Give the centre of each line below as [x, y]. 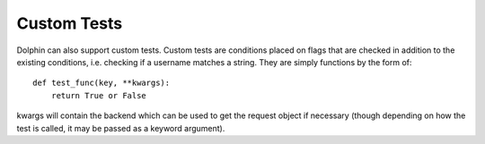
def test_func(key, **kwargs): [101, 83]
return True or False [99, 95]
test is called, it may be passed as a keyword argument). [121, 128]
